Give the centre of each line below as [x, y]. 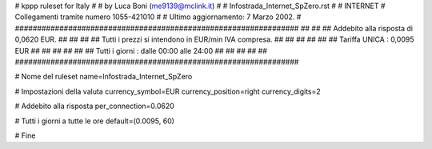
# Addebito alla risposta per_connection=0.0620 [95, 106]
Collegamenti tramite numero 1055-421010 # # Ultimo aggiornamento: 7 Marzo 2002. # [158, 17]
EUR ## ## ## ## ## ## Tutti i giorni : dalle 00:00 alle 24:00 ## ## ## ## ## [141, 50]
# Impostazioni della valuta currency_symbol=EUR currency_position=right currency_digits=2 [168, 91]
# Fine [25, 135]
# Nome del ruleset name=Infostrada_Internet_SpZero [104, 77]
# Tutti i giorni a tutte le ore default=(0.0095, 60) [95, 121]
